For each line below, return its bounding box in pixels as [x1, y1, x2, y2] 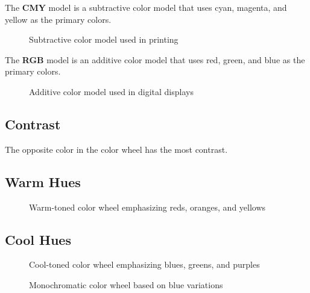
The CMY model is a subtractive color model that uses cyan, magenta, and [5, 1, 287, 13]
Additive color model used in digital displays [29, 85, 194, 97]
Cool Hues [5, 230, 71, 248]
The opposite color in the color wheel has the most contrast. [5, 143, 228, 155]
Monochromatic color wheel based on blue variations [29, 278, 223, 291]
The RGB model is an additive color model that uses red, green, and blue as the [5, 53, 305, 66]
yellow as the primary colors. [5, 13, 112, 25]
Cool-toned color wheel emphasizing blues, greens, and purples [29, 258, 260, 271]
